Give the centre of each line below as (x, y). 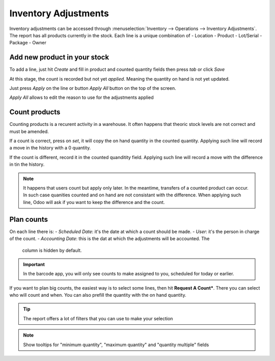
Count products (35, 112)
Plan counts (29, 219)
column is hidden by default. (52, 250)
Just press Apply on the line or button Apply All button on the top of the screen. (93, 88)
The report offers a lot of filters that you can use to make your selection (98, 318)
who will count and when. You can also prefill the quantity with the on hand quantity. (98, 295)
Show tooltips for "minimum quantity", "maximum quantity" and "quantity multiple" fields (116, 345)
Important (34, 264)
